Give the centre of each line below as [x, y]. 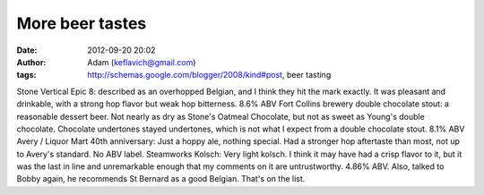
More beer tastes [82, 23]
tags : [26, 75]
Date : [27, 50]
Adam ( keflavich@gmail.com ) [142, 62]
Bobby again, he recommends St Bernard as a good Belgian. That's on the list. [161, 179]
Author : [31, 62]
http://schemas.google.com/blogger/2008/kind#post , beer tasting [209, 75]
